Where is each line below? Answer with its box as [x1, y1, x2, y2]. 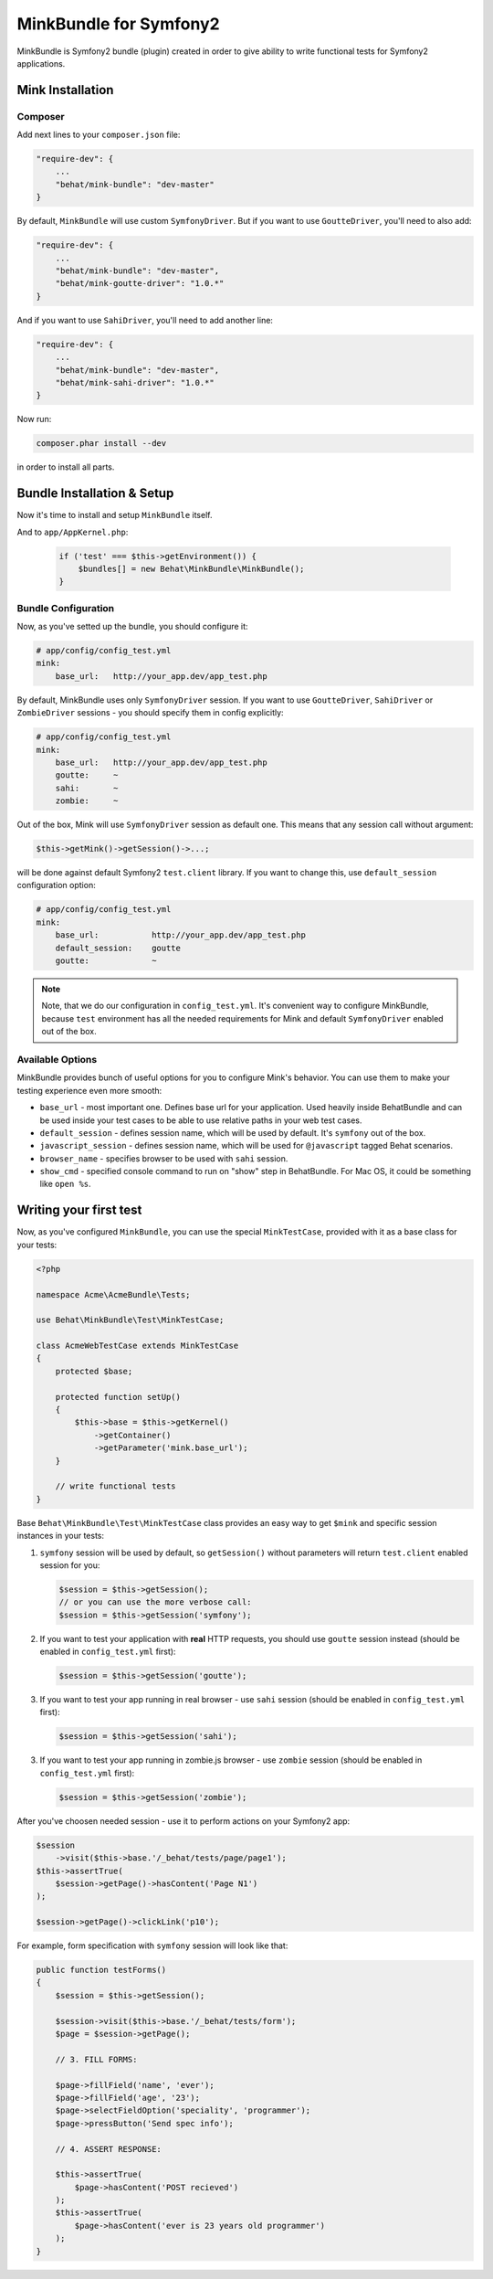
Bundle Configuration [16, 601, 115, 614]
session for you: [39, 1559, 100, 1571]
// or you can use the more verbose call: [58, 1597, 252, 1607]
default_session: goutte [55, 942, 182, 953]
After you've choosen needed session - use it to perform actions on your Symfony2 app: [16, 1815, 351, 1827]
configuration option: [16, 880, 96, 891]
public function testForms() [36, 1965, 167, 1976]
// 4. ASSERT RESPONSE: [55, 2144, 162, 2154]
